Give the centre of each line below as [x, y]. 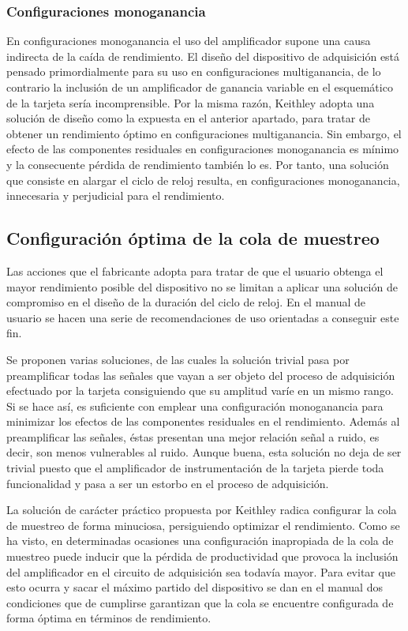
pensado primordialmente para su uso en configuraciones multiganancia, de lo [194, 71]
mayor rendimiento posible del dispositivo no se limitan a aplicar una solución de [202, 286]
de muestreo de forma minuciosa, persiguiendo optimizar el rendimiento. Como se [203, 525]
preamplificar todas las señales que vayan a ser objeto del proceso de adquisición [201, 375]
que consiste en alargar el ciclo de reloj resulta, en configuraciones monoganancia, [203, 180]
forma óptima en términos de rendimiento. [109, 618]
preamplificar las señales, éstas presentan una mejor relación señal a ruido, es [193, 436]
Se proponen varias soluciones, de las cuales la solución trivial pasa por [178, 359]
